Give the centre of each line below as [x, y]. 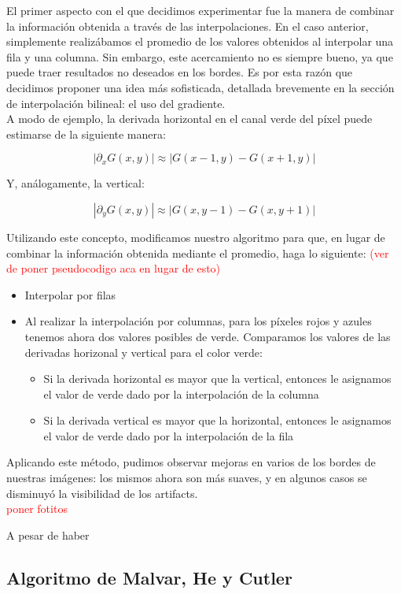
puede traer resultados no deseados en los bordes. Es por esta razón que [180, 72]
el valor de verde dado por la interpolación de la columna [181, 394]
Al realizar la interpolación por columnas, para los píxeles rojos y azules [198, 321]
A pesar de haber [48, 535]
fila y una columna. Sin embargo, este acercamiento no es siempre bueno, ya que [200, 56]
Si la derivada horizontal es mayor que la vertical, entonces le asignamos [217, 379]
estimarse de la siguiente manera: [86, 134]
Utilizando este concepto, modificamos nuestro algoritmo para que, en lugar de [196, 237]
